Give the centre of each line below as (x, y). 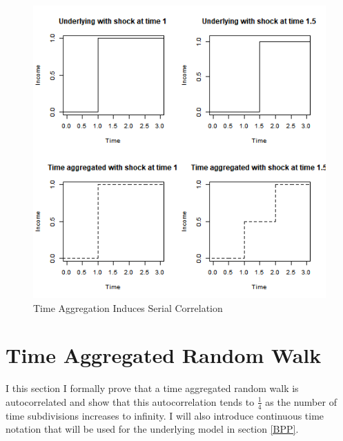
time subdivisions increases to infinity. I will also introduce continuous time (165, 415)
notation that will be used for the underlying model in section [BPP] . (152, 429)
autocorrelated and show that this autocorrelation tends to (130, 401)
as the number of (301, 401)
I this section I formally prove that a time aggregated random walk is (152, 388)
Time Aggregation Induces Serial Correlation (128, 307)
